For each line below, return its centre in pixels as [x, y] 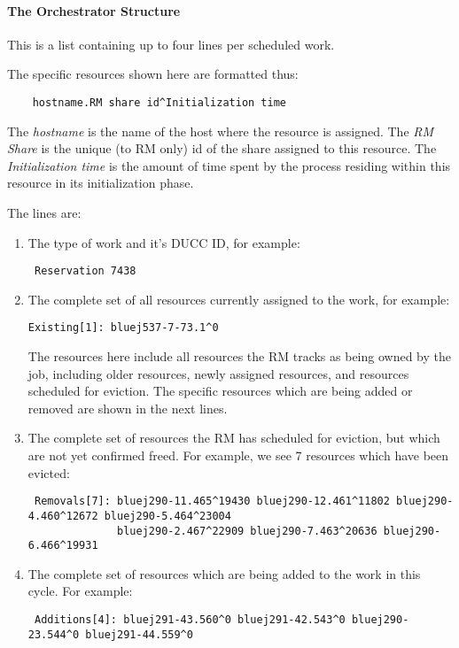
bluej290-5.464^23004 [167, 516]
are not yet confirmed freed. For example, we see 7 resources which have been [238, 455]
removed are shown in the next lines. [128, 408]
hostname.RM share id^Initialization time [159, 102]
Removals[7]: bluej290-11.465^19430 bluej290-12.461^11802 [212, 501]
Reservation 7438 [85, 271]
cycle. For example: [80, 591]
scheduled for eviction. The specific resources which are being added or [220, 391]
